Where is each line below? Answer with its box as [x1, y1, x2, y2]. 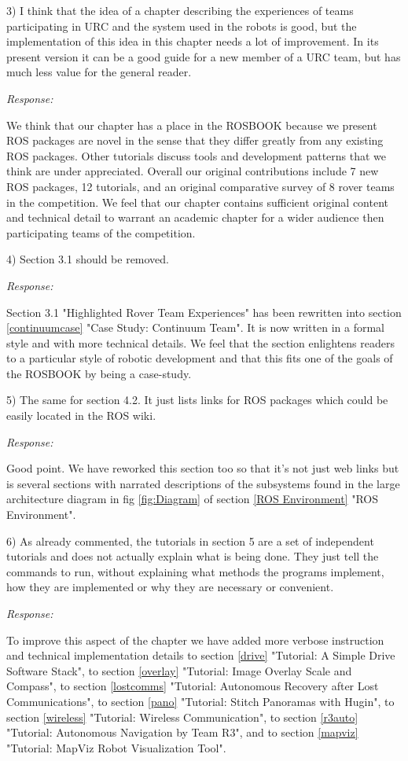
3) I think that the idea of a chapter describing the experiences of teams [6, 2, 354, 18]
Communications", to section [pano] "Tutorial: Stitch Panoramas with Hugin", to [6, 693, 395, 709]
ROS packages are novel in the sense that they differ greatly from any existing [6, 132, 384, 149]
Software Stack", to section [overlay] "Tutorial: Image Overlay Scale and [6, 662, 352, 678]
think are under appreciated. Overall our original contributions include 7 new [6, 163, 379, 179]
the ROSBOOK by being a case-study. [6, 365, 192, 381]
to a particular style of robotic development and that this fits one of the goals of [6, 350, 393, 366]
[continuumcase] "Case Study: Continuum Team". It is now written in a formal [6, 319, 384, 336]
